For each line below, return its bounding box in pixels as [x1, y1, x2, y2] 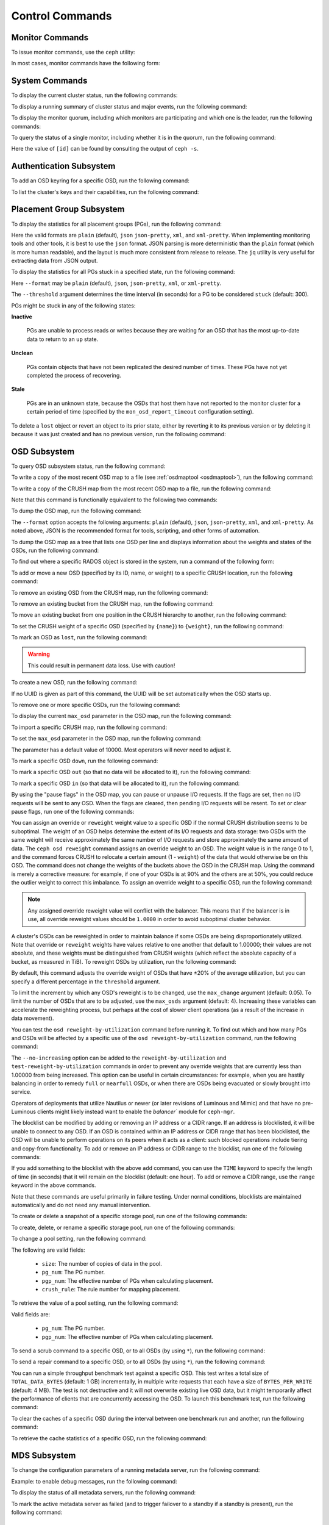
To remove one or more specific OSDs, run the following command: [11, 701, 180, 709]
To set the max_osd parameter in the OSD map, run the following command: [11, 735, 202, 742]
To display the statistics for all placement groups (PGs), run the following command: [11, 220, 222, 228]
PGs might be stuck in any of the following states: [11, 302, 136, 309]
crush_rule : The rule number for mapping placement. [41, 1286, 180, 1293]
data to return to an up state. [26, 335, 99, 343]
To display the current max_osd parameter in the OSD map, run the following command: [11, 712, 232, 720]
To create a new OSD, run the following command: [11, 679, 138, 686]
